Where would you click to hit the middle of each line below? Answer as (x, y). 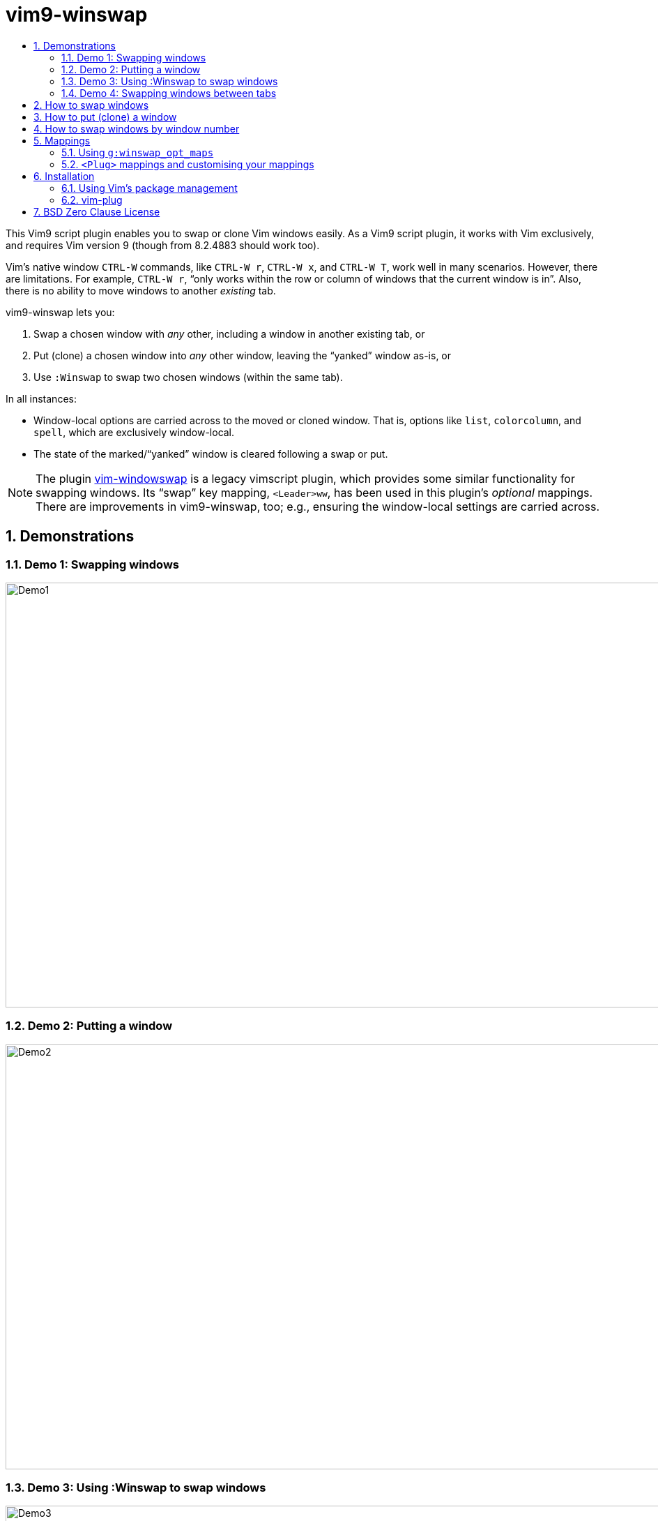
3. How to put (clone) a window (105, 117)
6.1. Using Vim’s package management (150, 188)
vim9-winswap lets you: (60, 312)
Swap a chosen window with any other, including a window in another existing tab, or (229, 334)
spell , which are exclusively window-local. (134, 432)
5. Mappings (62, 140)
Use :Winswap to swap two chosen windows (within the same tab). (188, 377)
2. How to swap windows (91, 105)
